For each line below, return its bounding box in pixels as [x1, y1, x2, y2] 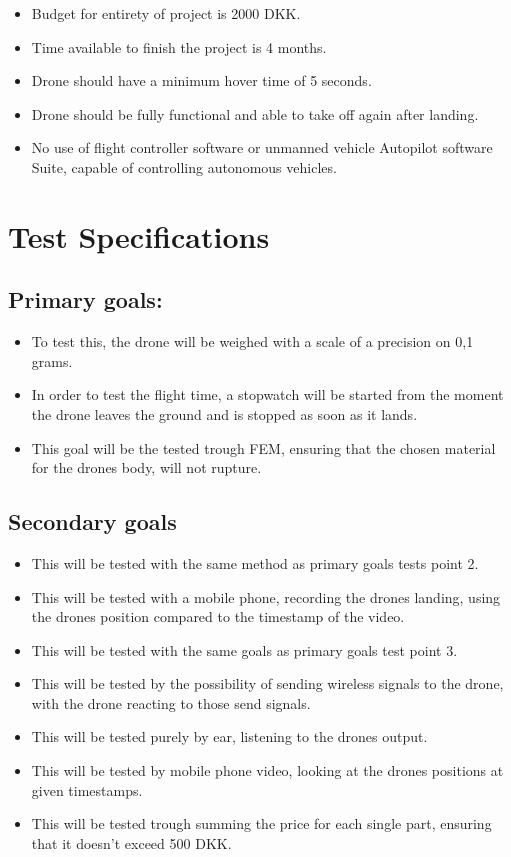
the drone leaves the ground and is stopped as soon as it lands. [31, 403, 418, 424]
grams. [31, 350, 73, 371]
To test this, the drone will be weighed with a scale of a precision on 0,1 [31, 331, 474, 352]
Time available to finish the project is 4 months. [31, 36, 327, 57]
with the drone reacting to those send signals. [31, 692, 311, 713]
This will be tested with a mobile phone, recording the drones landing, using [31, 586, 501, 607]
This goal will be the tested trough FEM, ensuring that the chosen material [31, 437, 496, 458]
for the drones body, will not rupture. [31, 457, 262, 478]
